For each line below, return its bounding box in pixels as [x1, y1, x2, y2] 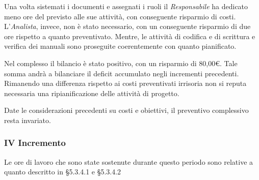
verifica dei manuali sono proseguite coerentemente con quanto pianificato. [4, 41, 237, 51]
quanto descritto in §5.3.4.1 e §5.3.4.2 [4, 166, 121, 177]
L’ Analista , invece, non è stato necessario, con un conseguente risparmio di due [4, 21, 251, 32]
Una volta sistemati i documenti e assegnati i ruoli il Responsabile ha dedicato [4, 1, 248, 11]
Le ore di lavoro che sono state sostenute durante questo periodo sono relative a [4, 156, 253, 167]
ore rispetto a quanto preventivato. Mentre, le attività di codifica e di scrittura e [4, 31, 255, 41]
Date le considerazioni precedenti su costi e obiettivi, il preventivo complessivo [4, 105, 249, 115]
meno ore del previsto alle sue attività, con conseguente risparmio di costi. [4, 11, 236, 21]
